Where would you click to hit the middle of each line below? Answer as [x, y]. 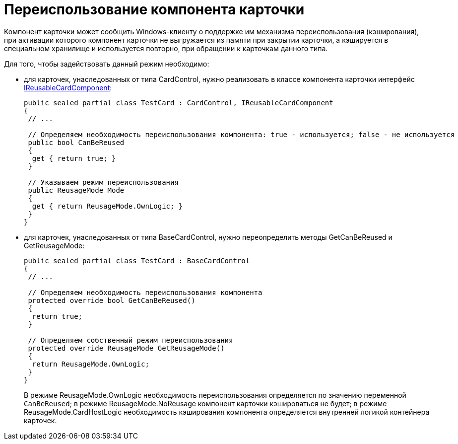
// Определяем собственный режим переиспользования [131, 340]
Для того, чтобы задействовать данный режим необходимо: [107, 64]
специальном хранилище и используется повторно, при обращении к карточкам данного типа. [166, 48]
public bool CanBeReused [76, 142]
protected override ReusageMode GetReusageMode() [126, 348]
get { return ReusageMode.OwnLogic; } [107, 206]
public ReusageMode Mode [76, 190]
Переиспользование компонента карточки [154, 9]
